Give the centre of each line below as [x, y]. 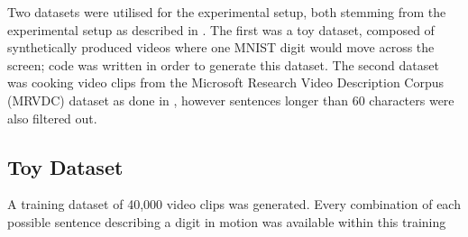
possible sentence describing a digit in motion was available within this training [227, 221]
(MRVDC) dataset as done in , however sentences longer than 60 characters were [231, 100]
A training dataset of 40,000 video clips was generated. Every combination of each [234, 204]
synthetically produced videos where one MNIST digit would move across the [221, 47]
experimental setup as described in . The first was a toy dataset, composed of [221, 29]
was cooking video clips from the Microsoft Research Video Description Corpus [226, 82]
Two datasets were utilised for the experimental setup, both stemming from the [227, 12]
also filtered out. [52, 118]
